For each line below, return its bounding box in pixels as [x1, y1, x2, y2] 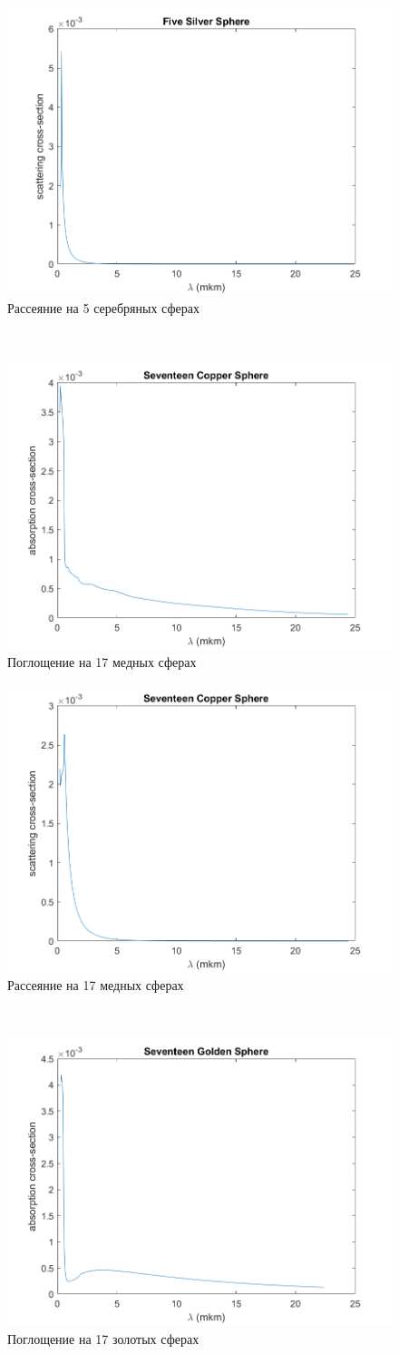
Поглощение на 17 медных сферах [7, 652, 197, 672]
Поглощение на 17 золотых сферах [7, 1329, 199, 1348]
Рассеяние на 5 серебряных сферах [7, 299, 199, 318]
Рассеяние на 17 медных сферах [7, 976, 184, 995]
